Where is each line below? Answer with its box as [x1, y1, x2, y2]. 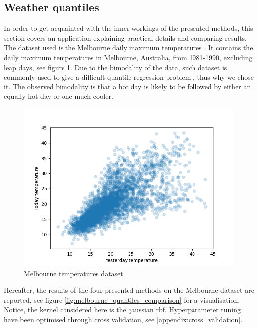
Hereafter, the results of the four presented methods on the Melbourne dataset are [4, 285, 254, 295]
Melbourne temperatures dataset [24, 268, 123, 278]
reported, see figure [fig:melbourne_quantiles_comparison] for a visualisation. [4, 294, 240, 305]
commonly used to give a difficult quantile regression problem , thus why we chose [4, 72, 254, 82]
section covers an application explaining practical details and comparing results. [4, 32, 247, 43]
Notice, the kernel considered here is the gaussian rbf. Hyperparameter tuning [4, 304, 241, 315]
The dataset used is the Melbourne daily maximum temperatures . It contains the [4, 42, 253, 53]
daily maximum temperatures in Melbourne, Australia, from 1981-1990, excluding [4, 52, 253, 62]
